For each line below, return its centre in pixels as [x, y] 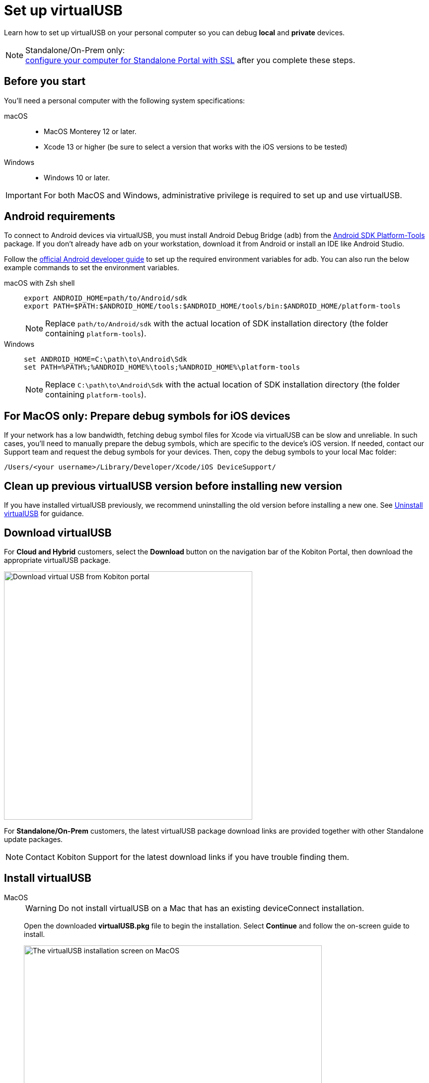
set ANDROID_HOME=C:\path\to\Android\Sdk [106, 359]
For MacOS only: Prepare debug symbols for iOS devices [147, 416]
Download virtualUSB [58, 533]
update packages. [34, 839]
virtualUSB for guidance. [44, 514]
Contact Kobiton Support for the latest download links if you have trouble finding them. [187, 857]
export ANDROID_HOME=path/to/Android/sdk [106, 298]
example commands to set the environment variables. [92, 268]
